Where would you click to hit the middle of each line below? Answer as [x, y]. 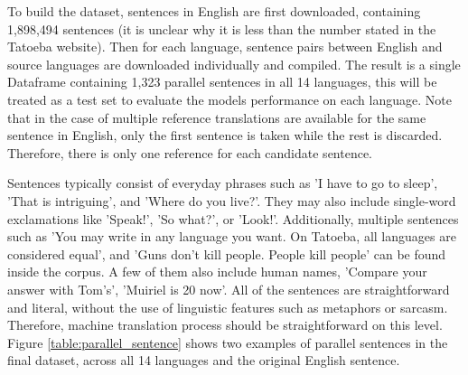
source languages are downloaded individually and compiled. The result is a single [234, 64]
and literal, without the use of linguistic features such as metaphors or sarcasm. [228, 307]
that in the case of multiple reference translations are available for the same [217, 117]
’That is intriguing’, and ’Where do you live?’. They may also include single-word [232, 200]
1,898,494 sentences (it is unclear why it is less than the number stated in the [222, 28]
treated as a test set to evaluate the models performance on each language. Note [229, 99]
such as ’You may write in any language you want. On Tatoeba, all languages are [232, 236]
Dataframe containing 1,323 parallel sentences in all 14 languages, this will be [222, 82]
